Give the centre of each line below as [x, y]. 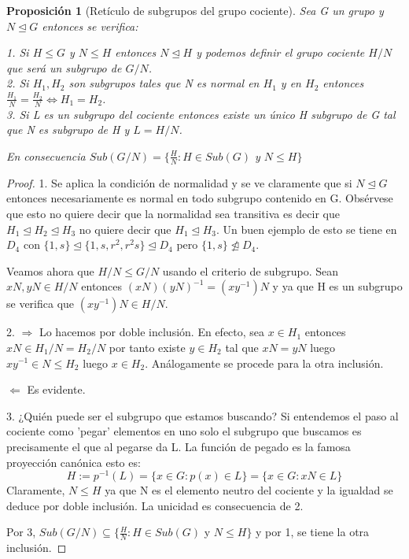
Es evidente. [56, 389]
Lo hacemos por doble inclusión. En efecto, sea [152, 332]
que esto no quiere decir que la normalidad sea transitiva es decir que [173, 213]
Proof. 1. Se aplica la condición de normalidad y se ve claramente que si [179, 182]
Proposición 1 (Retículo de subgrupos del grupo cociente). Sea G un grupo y [195, 10]
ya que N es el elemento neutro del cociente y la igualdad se [249, 490]
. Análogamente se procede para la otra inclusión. [264, 363]
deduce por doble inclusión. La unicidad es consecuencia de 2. [155, 505]
